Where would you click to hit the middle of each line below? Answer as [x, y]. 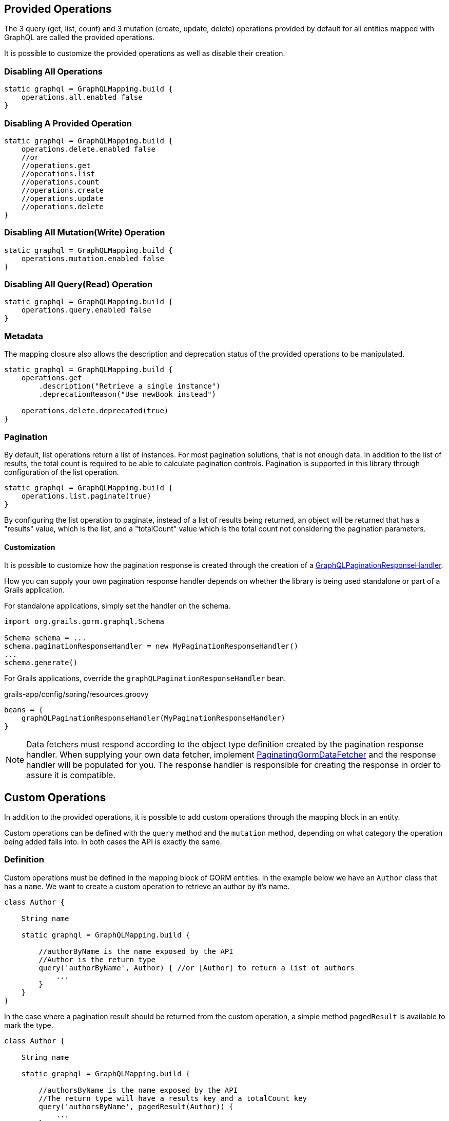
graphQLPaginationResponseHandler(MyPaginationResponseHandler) [153, 718]
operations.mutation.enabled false [93, 258]
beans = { [24, 710]
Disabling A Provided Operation [68, 123]
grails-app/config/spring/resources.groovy [76, 694]
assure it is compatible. [71, 775]
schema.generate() [41, 663]
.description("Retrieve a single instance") [130, 386]
